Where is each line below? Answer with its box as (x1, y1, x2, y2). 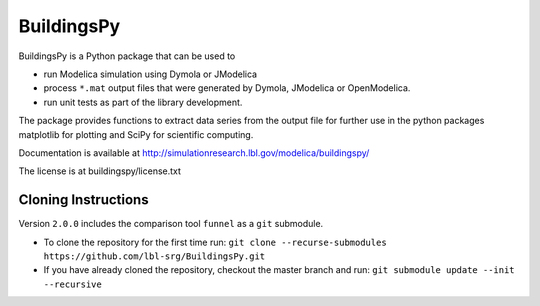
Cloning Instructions (18, 191, 149, 209)
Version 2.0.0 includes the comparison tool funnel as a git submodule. (18, 218, 324, 230)
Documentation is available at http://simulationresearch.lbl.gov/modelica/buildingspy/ (18, 146, 370, 159)
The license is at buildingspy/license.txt (18, 165, 182, 177)
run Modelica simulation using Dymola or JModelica (43, 68, 258, 80)
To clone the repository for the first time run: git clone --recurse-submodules (43, 236, 387, 248)
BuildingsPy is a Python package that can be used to (18, 50, 236, 62)
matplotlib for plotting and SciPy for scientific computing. (18, 128, 254, 140)
